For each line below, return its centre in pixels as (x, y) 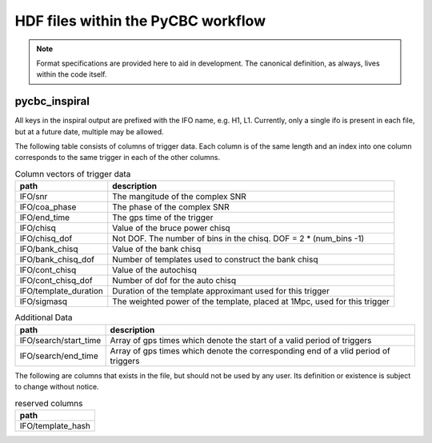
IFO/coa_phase (48, 207)
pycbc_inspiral (52, 101)
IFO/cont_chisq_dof (56, 281)
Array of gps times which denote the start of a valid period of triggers (241, 340)
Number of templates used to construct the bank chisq (215, 260)
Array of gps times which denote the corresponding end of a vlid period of (250, 350)
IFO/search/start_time (60, 340)
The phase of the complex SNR (171, 207)
